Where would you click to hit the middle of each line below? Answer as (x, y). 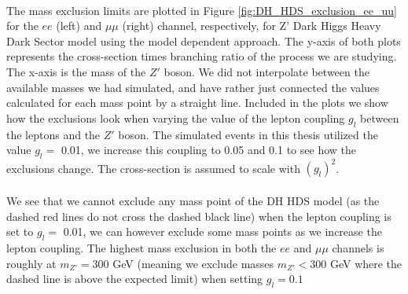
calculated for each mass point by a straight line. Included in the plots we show (197, 103)
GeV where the (366, 263)
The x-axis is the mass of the (76, 71)
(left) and (79, 26)
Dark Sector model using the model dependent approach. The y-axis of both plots (204, 40)
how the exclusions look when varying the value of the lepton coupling (176, 118)
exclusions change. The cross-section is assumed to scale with (153, 168)
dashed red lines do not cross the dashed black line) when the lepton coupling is (199, 216)
